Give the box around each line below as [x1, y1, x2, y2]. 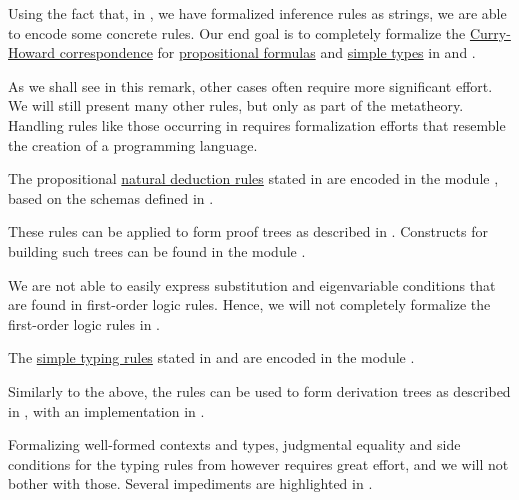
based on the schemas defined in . [8, 187, 214, 208]
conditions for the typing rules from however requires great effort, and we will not [8, 453, 509, 474]
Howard [8, 42, 56, 63]
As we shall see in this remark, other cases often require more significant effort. [8, 75, 493, 96]
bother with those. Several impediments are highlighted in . [8, 473, 373, 494]
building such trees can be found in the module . [8, 240, 306, 261]
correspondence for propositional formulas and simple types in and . [59, 42, 476, 63]
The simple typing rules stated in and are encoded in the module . [8, 347, 415, 368]
